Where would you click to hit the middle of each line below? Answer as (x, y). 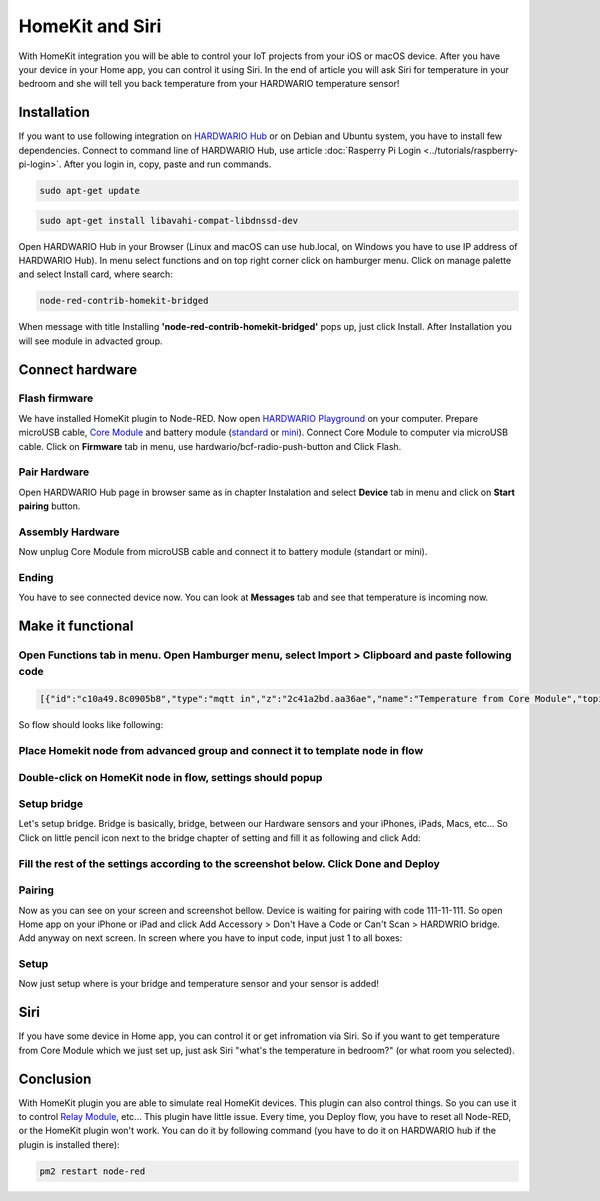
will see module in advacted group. (90, 341)
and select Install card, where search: (96, 274)
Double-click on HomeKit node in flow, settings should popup (170, 777)
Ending (36, 578)
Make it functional (76, 626)
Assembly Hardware (69, 532)
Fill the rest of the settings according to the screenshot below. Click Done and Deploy (229, 863)
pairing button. (49, 506)
